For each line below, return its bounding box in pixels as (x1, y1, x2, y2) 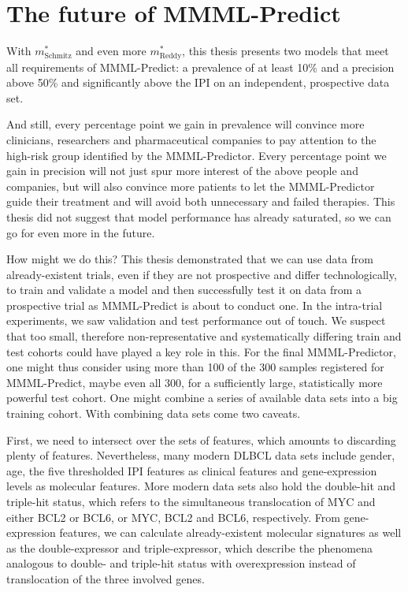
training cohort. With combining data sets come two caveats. (6, 405, 301, 422)
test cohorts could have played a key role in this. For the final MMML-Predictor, (6, 343, 396, 359)
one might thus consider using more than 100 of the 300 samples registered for (6, 359, 384, 375)
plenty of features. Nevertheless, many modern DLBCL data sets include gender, (6, 447, 395, 464)
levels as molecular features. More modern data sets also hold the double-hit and (6, 478, 396, 494)
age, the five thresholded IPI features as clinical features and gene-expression (6, 462, 377, 478)
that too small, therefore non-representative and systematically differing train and (6, 328, 402, 344)
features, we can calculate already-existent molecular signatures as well (59, 524, 402, 541)
